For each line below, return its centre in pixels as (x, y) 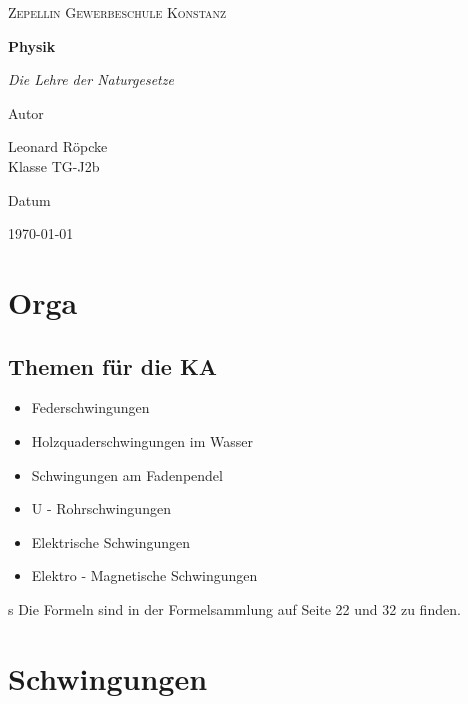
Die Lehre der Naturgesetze (91, 79)
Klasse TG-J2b (54, 165)
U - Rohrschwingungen (101, 508)
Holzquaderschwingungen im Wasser (142, 440)
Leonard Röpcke (58, 146)
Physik (32, 45)
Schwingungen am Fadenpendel (127, 474)
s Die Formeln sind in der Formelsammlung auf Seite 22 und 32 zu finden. (234, 608)
